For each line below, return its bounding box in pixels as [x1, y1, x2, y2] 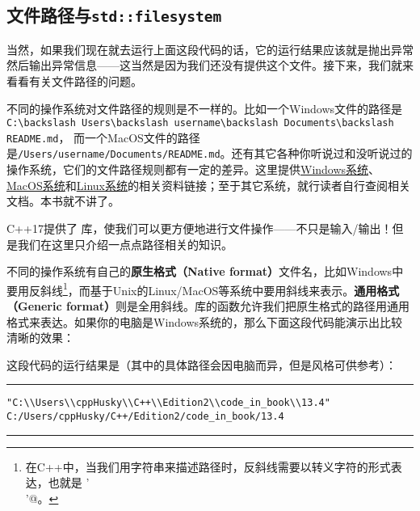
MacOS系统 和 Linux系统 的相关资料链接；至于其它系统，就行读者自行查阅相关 [6, 176, 410, 193]
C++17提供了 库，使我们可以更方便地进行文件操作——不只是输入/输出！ [6, 219, 393, 236]
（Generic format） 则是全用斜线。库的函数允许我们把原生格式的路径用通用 [6, 297, 410, 314]
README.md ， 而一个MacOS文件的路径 [6, 129, 200, 146]
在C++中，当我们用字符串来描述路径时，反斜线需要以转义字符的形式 [25, 458, 391, 475]
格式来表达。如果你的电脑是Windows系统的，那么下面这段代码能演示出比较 [6, 313, 403, 330]
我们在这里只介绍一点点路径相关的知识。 [17, 235, 233, 252]
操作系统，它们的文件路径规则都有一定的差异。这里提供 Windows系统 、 [6, 161, 380, 178]
